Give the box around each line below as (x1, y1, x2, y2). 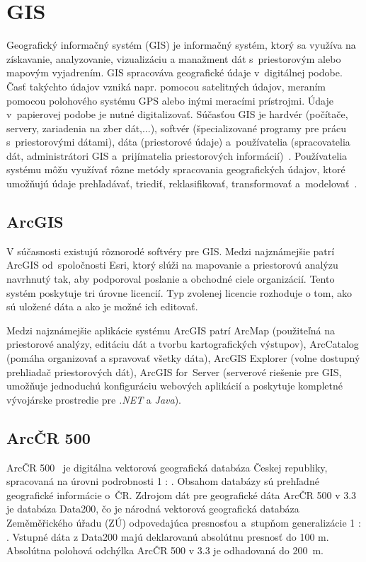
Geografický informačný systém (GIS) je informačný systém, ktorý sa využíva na (6, 37, 356, 52)
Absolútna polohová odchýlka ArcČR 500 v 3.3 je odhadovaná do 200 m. (6, 543, 324, 558)
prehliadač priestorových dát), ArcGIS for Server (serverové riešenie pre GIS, (6, 364, 342, 379)
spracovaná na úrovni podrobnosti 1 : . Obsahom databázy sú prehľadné (6, 474, 319, 488)
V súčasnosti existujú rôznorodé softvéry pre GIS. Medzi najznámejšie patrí (6, 243, 335, 258)
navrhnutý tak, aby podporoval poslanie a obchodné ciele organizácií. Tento (6, 271, 335, 286)
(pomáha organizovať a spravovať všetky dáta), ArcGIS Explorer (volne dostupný (6, 351, 360, 365)
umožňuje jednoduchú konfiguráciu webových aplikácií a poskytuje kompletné (6, 378, 343, 393)
